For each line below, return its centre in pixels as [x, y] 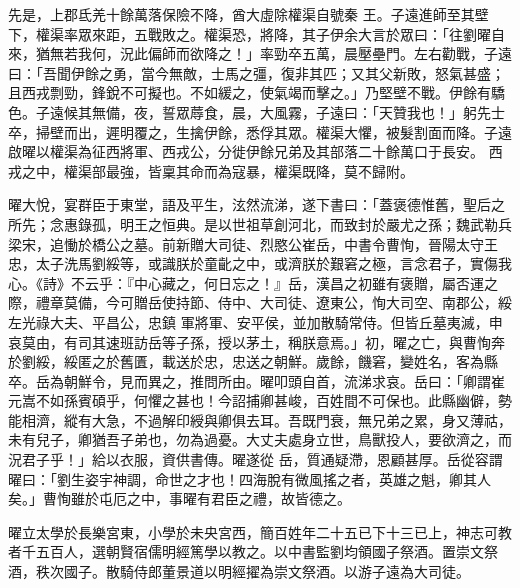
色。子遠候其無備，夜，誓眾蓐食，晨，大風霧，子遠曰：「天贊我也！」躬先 [249, 111]
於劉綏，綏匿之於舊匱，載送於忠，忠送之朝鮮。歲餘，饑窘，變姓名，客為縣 [253, 361]
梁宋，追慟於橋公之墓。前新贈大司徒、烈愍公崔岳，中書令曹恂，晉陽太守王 [253, 243]
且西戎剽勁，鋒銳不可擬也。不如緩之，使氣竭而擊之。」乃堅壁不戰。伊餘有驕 [256, 92]
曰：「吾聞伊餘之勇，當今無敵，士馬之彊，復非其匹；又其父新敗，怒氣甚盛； [256, 72]
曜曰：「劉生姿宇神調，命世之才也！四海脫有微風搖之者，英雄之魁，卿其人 [249, 478]
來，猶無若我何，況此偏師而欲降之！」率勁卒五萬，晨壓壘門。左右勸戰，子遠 [260, 53]
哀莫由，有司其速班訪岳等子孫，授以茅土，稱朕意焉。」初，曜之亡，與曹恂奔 [256, 341]
